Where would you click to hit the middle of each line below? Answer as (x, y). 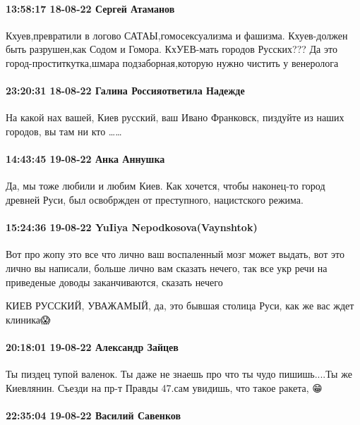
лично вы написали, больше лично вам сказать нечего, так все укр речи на (167, 267)
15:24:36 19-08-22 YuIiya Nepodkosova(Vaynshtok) (132, 227)
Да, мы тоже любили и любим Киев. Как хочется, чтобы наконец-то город (166, 186)
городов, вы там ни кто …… (64, 131)
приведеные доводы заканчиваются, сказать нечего (114, 282)
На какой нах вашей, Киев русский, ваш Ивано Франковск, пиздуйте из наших (175, 117)
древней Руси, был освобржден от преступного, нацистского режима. (155, 199)
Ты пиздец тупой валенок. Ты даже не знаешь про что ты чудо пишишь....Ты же (179, 374)
